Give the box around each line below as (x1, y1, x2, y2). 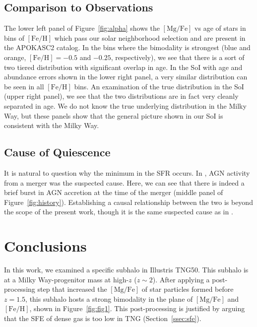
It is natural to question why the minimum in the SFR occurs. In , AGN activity (4, 167, 250, 178)
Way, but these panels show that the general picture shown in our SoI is (4, 110, 223, 121)
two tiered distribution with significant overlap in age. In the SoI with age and (4, 62, 243, 72)
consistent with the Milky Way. (4, 120, 99, 131)
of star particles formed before (141, 284, 234, 294)
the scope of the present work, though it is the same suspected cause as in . (4, 206, 233, 217)
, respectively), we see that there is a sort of (111, 52, 245, 62)
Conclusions (4, 236, 87, 256)
